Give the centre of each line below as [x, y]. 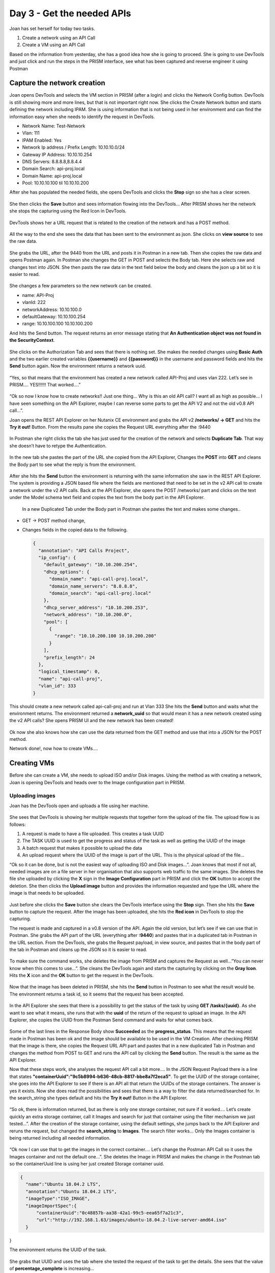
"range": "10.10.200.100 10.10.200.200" [105, 636]
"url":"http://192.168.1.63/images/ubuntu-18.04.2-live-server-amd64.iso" [132, 1220]
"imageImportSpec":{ [51, 1206]
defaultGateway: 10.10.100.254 [54, 316]
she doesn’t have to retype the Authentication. [58, 446]
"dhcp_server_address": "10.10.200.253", [96, 607]
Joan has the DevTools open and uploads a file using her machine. [79, 806]
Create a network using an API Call [59, 38]
